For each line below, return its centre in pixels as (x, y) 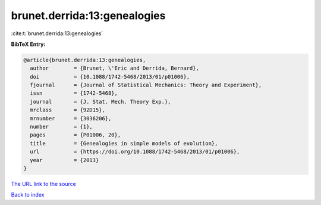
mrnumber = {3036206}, (71, 118)
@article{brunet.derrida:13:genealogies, (85, 60)
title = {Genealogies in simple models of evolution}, (124, 143)
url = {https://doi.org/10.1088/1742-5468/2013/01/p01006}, (135, 152)
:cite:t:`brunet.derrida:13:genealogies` (57, 33)
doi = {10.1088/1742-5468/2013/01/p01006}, (110, 77)
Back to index (28, 195)
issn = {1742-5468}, (74, 93)
